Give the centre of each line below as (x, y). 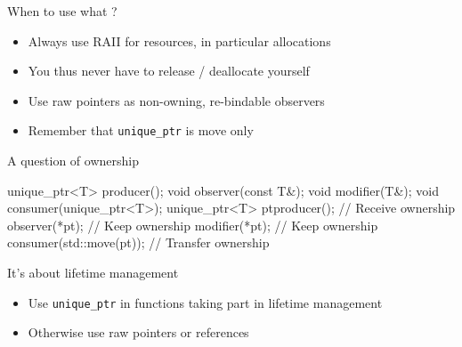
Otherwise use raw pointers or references (138, 332)
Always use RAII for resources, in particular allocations (179, 40)
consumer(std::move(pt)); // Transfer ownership (138, 242)
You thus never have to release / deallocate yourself (169, 71)
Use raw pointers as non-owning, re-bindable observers (176, 100)
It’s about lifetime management (93, 272)
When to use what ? (62, 11)
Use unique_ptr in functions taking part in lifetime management (205, 302)
